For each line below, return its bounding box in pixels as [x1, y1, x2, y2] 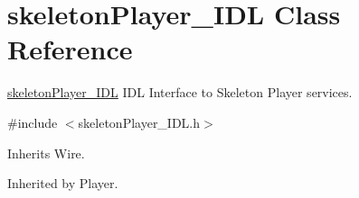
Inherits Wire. [7, 143, 85, 162]
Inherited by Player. [7, 174, 118, 193]
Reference [7, 31, 133, 67]
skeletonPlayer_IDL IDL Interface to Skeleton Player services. [7, 83, 353, 102]
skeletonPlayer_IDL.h [78, 112, 201, 131]
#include [7, 112, 58, 131]
